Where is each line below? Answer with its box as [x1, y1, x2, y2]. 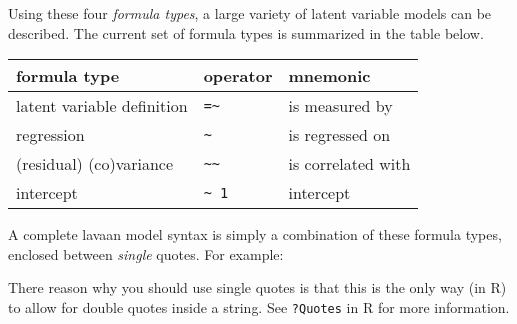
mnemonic [288, 64, 371, 88]
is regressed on [288, 123, 391, 147]
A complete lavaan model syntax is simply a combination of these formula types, [8, 224, 502, 245]
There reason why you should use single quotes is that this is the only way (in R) [8, 277, 507, 298]
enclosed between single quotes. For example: [8, 243, 284, 264]
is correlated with [288, 152, 411, 176]
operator [203, 64, 273, 88]
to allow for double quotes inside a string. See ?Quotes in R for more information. [8, 296, 510, 317]
